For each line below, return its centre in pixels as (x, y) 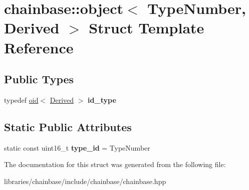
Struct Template (147, 28)
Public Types (39, 79)
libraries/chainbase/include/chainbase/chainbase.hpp (85, 181)
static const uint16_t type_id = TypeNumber (77, 147)
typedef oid (21, 99)
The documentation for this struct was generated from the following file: (115, 164)
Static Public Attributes (68, 126)
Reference (39, 47)
